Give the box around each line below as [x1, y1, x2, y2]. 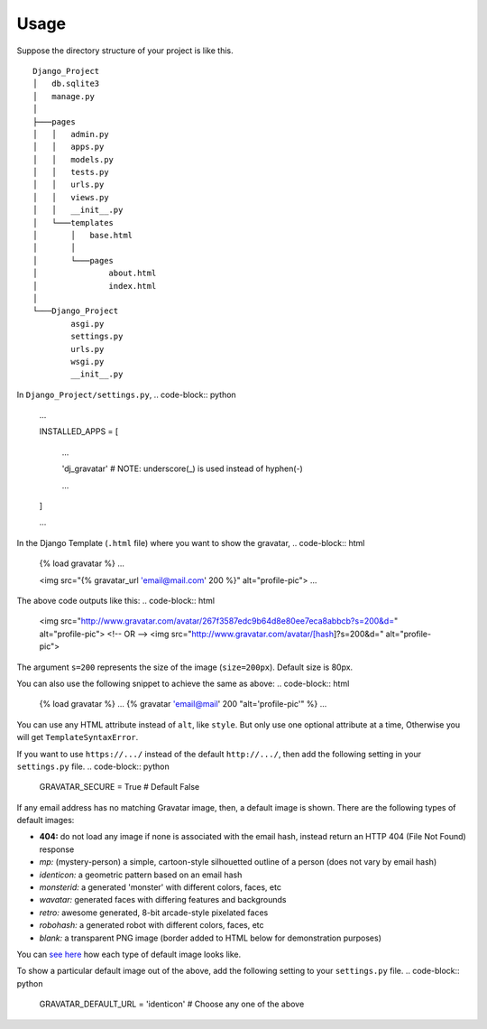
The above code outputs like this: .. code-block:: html [16, 596, 216, 606]
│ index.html [32, 281, 157, 291]
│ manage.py [32, 91, 95, 101]
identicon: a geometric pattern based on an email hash [39, 869, 243, 880]
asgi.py [70, 319, 105, 329]
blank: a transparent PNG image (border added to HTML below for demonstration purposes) [39, 932, 382, 943]
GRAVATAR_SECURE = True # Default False [39, 782, 200, 793]
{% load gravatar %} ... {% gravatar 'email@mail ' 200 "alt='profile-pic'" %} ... [39, 699, 327, 709]
